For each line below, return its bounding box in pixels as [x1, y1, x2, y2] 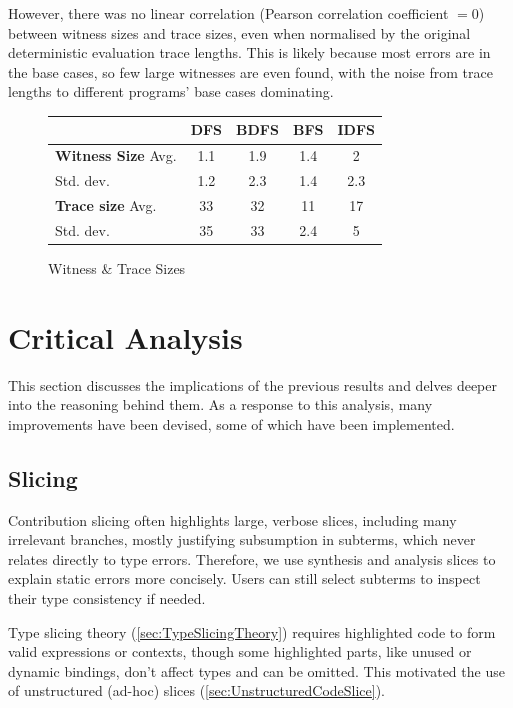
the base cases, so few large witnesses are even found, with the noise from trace [8, 61, 493, 82]
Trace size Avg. [55, 195, 157, 215]
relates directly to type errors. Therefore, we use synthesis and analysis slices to [8, 548, 496, 569]
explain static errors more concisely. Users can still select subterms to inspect [8, 568, 481, 589]
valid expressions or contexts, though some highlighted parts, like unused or [8, 641, 472, 662]
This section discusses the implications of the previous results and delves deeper [8, 374, 497, 395]
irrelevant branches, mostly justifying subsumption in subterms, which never [8, 529, 476, 550]
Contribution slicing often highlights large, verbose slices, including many [8, 509, 457, 530]
